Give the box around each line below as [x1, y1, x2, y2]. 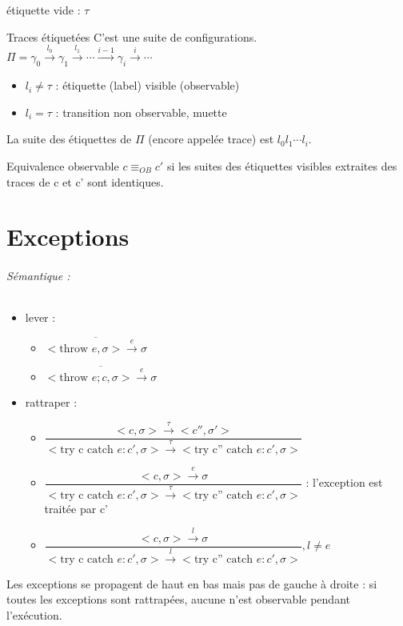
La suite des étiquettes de [6, 130, 132, 147]
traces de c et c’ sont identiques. [6, 173, 164, 190]
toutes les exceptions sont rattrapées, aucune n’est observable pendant [6, 591, 350, 608]
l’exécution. [6, 606, 62, 623]
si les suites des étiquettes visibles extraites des [166, 157, 397, 174]
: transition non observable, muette [55, 103, 227, 120]
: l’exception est [305, 474, 383, 491]
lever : [25, 309, 56, 326]
